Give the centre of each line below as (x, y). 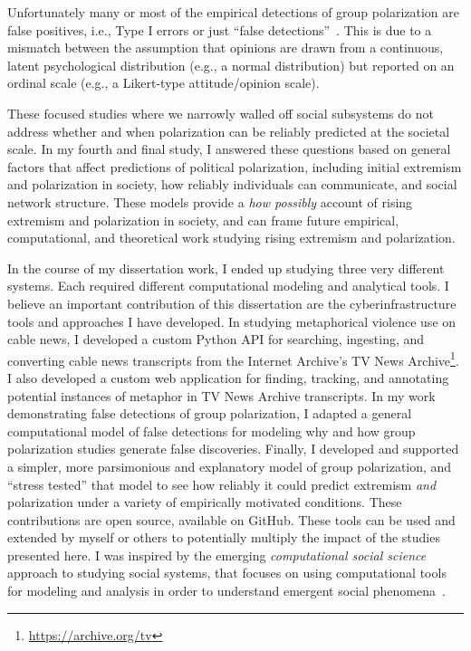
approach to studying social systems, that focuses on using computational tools (227, 573)
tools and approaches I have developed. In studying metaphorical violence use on (232, 321)
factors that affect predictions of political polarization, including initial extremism (235, 166)
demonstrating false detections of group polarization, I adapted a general (210, 413)
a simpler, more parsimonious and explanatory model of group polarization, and (230, 466)
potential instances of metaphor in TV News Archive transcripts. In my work (221, 395)
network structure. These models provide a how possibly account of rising (210, 201)
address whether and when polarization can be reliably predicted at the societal (229, 131)
